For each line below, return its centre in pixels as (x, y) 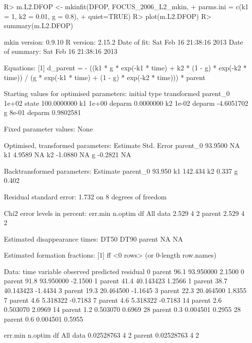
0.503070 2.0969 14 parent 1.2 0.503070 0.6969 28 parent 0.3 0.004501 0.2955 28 (122, 309)
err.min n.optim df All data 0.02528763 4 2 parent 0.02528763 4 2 (101, 335)
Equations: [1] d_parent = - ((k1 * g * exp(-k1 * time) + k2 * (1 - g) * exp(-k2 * (125, 67)
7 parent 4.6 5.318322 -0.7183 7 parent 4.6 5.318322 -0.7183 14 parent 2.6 (113, 300)
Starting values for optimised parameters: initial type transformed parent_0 (117, 93)
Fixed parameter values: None (49, 128)
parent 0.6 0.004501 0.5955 (43, 318)
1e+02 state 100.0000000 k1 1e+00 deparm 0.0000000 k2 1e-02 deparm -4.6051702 (126, 103)
